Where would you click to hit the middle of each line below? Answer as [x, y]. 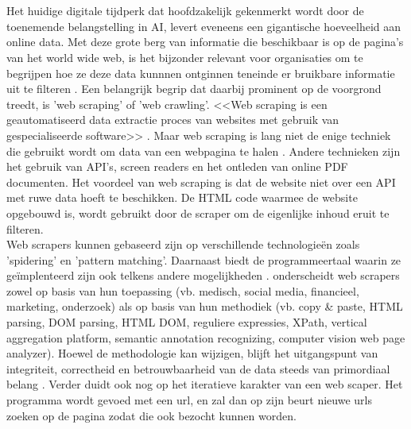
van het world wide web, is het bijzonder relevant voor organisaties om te [185, 57]
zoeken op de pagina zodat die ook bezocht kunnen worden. [151, 415]
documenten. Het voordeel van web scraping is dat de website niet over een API [201, 182]
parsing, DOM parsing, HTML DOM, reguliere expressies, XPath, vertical [187, 322]
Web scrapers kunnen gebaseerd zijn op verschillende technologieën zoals [183, 244]
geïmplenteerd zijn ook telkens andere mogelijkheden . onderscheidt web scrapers [203, 275]
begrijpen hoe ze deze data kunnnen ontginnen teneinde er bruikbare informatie [201, 73]
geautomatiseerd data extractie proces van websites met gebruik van [173, 120]
